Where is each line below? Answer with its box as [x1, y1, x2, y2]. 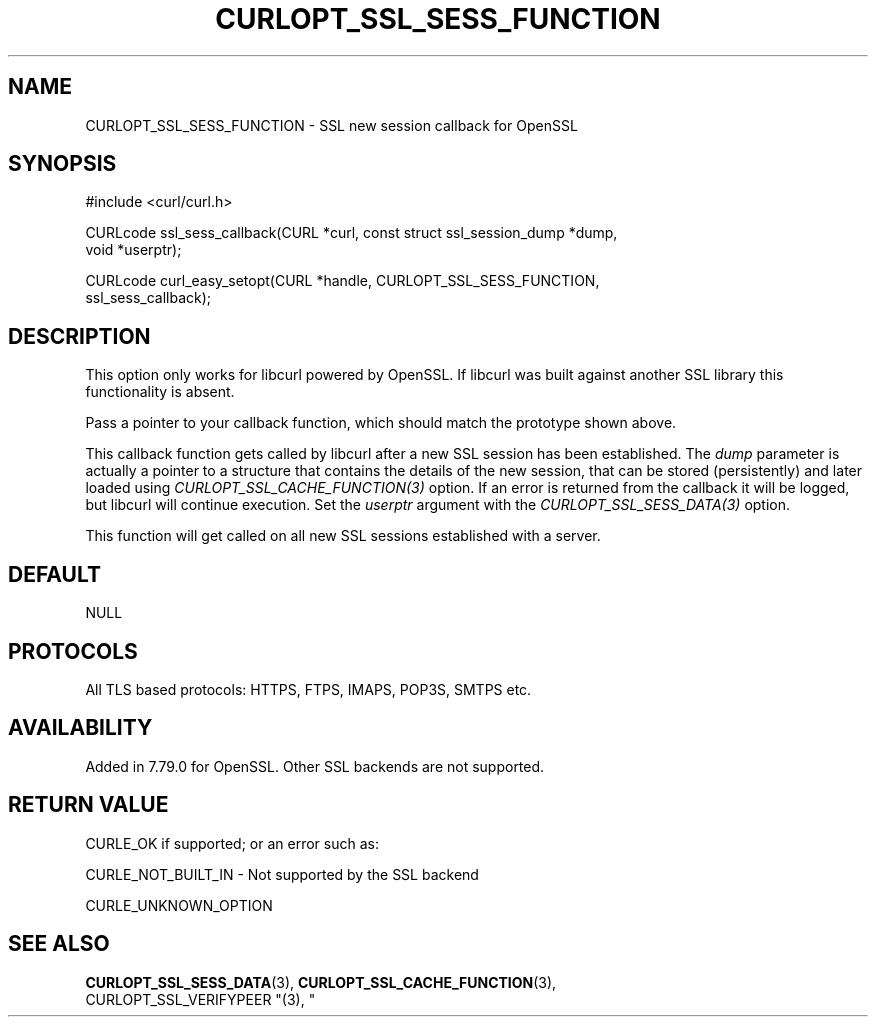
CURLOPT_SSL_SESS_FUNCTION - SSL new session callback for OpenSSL [85, 116, 578, 134]
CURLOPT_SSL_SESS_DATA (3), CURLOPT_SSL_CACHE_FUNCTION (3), [85, 973, 557, 991]
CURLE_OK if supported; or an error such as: [85, 834, 379, 852]
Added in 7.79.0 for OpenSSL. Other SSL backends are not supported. [85, 757, 545, 775]
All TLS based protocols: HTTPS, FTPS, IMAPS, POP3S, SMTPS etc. [85, 680, 532, 698]
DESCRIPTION [8, 323, 151, 349]
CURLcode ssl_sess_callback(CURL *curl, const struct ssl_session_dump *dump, [85, 224, 618, 242]
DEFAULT [8, 561, 101, 587]
